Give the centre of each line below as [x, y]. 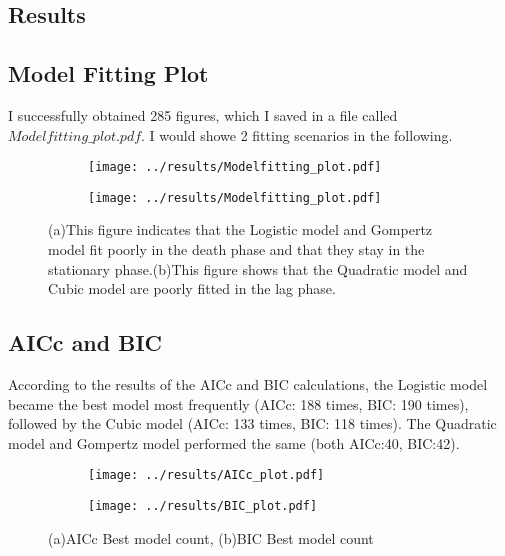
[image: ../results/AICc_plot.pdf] [206, 475]
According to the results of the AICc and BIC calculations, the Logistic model [248, 384]
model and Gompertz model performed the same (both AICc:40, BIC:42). [234, 442]
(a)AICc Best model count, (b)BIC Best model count [211, 537]
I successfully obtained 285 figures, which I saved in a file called [203, 114]
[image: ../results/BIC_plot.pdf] [203, 506]
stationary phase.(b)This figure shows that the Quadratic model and [258, 268]
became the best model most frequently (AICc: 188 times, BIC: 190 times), [238, 403]
